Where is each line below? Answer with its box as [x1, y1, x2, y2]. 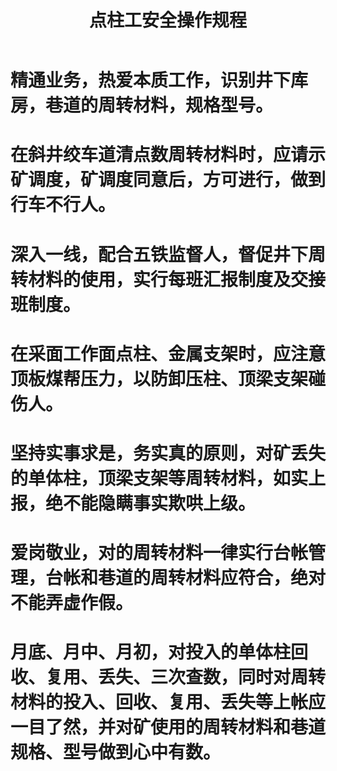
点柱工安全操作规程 [88, 9, 247, 32]
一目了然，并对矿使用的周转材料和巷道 [10, 716, 327, 739]
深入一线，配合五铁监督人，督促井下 [10, 243, 309, 266]
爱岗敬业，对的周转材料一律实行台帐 [10, 542, 309, 565]
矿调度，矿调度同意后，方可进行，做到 [10, 169, 327, 191]
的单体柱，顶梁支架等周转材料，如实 [10, 467, 309, 490]
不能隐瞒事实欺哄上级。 [63, 492, 257, 515]
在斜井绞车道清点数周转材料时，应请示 [10, 144, 327, 166]
